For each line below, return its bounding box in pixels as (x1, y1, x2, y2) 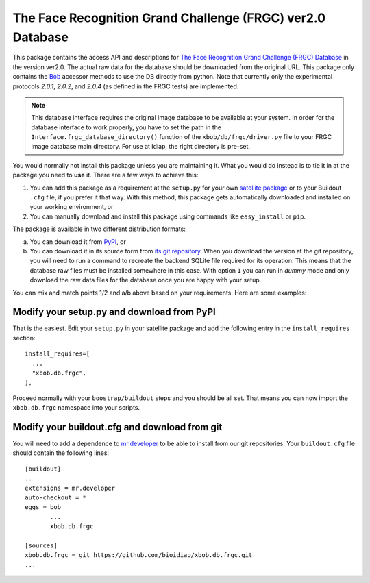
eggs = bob (25, 504, 62, 511)
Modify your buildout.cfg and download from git (12, 421, 223, 433)
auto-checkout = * (25, 494, 87, 501)
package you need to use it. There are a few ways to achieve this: (12, 171, 199, 179)
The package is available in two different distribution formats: (12, 225, 186, 233)
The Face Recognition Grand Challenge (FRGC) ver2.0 (12, 10, 325, 25)
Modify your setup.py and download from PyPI (12, 306, 216, 318)
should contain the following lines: (12, 449, 110, 457)
